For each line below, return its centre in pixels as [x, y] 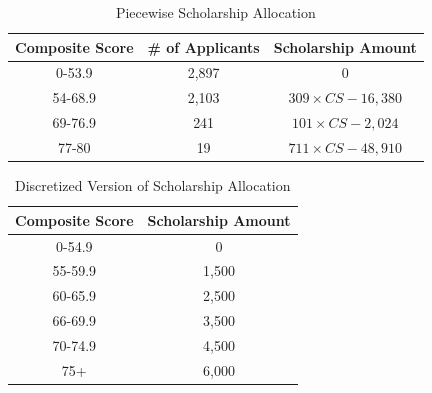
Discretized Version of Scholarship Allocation [153, 185]
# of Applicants [203, 46]
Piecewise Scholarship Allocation [215, 12]
